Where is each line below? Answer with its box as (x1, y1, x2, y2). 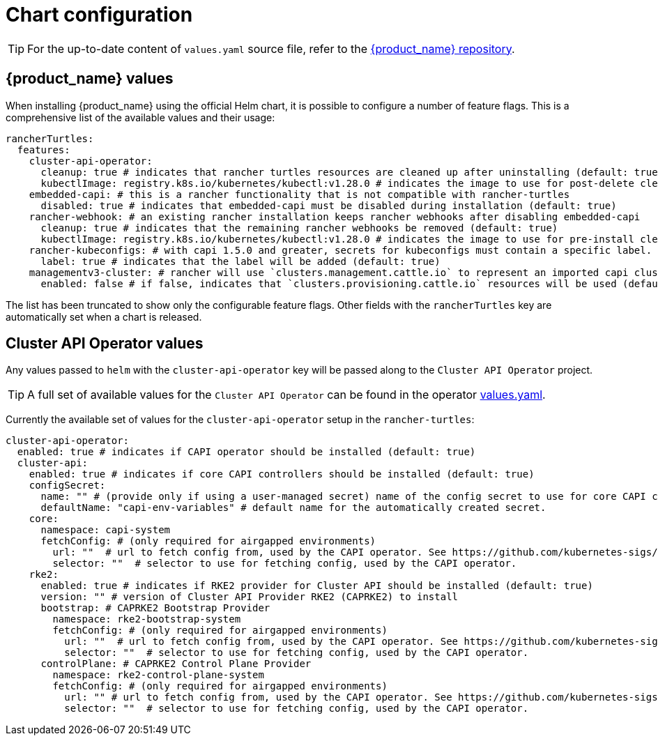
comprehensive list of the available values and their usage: (6, 111, 275, 123)
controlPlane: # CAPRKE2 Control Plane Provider (40, 658, 312, 670)
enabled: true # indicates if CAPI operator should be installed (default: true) (17, 446, 476, 458)
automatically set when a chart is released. (6, 310, 202, 323)
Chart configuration (6, 3, 193, 26)
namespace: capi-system (40, 524, 171, 536)
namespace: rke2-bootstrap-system (52, 613, 241, 625)
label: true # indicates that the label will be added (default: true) (40, 255, 441, 267)
